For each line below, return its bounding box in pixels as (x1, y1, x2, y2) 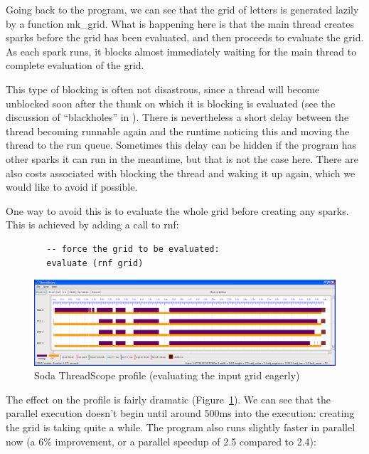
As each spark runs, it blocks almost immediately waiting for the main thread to (6, 43, 357, 58)
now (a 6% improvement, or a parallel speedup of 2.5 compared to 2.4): (6, 433, 316, 448)
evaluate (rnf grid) (46, 258, 144, 268)
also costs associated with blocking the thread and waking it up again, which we (6, 165, 355, 180)
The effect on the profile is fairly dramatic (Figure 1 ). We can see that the (6, 391, 331, 406)
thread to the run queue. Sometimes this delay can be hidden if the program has (6, 137, 357, 152)
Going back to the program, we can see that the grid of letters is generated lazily (6, 2, 359, 16)
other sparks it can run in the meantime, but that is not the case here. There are (6, 151, 358, 166)
